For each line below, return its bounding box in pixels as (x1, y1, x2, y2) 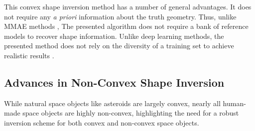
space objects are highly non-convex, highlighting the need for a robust (22, 108, 239, 118)
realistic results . (4, 50, 54, 60)
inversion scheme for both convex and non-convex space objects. (4, 117, 199, 128)
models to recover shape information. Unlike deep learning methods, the (4, 30, 224, 41)
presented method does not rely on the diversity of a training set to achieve (4, 40, 234, 51)
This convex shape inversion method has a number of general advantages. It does (4, 1, 252, 11)
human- (223, 98, 246, 108)
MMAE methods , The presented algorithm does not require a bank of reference (4, 21, 249, 31)
